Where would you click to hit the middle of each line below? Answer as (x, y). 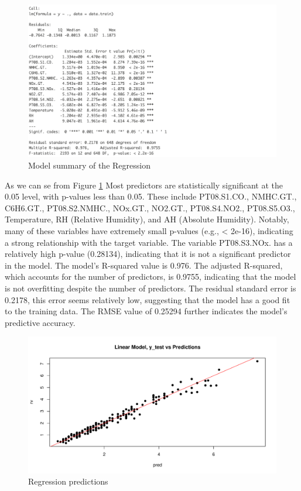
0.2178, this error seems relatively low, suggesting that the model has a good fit (148, 299)
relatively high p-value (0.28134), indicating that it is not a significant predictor (148, 254)
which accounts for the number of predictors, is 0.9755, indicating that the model (150, 277)
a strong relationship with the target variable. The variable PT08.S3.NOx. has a (149, 242)
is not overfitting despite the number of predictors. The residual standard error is (150, 288)
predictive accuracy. (40, 322)
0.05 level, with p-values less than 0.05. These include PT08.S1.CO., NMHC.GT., (151, 196)
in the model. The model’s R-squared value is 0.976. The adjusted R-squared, (144, 265)
